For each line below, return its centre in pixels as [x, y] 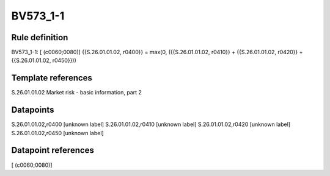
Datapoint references [53, 150]
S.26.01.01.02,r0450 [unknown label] [57, 133]
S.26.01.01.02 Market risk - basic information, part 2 [76, 93]
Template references [52, 78]
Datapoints [33, 110]
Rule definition [40, 37]
